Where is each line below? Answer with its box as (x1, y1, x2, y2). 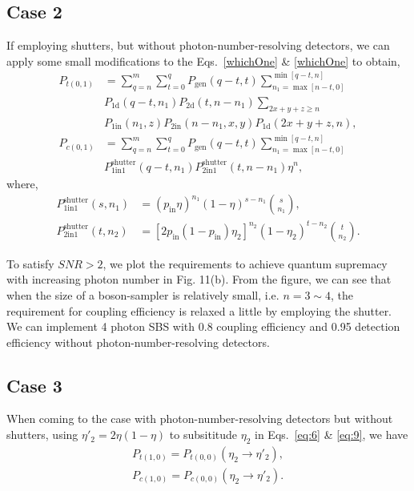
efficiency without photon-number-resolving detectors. (6, 333, 270, 350)
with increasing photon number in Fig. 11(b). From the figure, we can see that (6, 271, 392, 288)
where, (6, 175, 38, 191)
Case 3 (6, 372, 62, 397)
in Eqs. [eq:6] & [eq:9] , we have (255, 426, 408, 443)
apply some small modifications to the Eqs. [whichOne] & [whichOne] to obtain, (6, 52, 400, 69)
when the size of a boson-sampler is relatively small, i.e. (6, 286, 279, 303)
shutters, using (6, 426, 78, 443)
